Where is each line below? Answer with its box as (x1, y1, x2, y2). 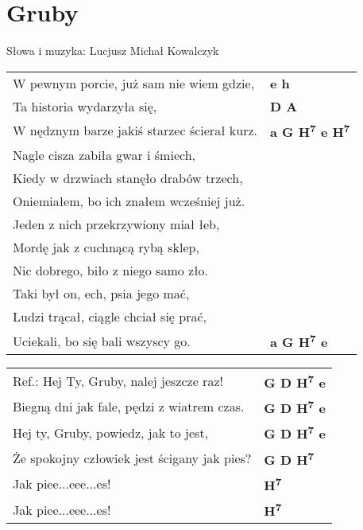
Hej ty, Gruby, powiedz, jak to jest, (13, 423, 209, 442)
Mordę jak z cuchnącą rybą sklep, (13, 238, 199, 257)
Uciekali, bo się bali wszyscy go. (13, 331, 191, 350)
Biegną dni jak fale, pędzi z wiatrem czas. (13, 397, 245, 416)
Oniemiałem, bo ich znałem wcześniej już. (13, 192, 245, 211)
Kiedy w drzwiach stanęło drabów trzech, (13, 169, 243, 188)
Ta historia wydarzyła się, (13, 96, 157, 115)
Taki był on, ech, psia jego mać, (13, 284, 190, 303)
